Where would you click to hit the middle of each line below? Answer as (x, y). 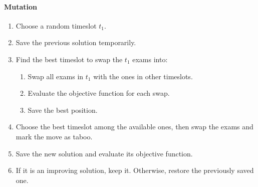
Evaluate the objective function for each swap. (99, 93)
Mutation (21, 6)
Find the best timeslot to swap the (69, 59)
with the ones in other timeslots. (143, 76)
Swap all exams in (56, 76)
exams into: (150, 59)
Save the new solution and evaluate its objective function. (104, 153)
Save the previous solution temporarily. (76, 42)
